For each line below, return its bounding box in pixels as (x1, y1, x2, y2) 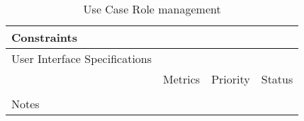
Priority (211, 71, 250, 87)
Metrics (163, 71, 201, 87)
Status (261, 71, 293, 87)
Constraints (11, 29, 77, 45)
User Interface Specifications (11, 50, 152, 67)
